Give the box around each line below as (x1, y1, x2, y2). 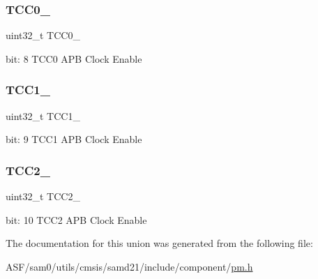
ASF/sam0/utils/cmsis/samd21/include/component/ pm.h (6, 259, 253, 273)
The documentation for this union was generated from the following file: (6, 236, 313, 250)
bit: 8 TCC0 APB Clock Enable (6, 51, 142, 66)
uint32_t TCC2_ (6, 189, 80, 204)
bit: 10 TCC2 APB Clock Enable (6, 212, 147, 227)
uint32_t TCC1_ (6, 108, 80, 123)
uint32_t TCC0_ (6, 28, 80, 43)
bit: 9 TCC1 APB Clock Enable (6, 132, 142, 146)
